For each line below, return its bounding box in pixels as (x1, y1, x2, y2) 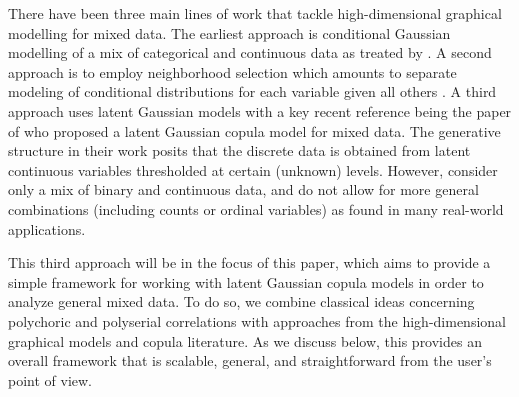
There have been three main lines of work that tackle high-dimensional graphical (8, 3, 502, 23)
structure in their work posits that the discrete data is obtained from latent (8, 140, 471, 161)
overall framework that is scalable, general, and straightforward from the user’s (8, 350, 492, 371)
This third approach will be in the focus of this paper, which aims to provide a (8, 252, 491, 273)
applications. (8, 218, 86, 239)
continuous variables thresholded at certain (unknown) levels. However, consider (8, 159, 498, 180)
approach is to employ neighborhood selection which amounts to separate (8, 61, 457, 82)
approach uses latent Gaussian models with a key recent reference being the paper (8, 100, 512, 121)
